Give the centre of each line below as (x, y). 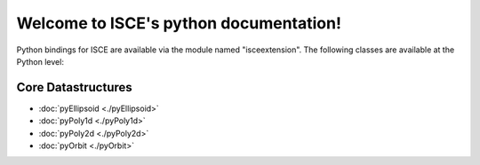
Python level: (40, 61)
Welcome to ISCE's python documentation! (179, 23)
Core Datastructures (74, 87)
